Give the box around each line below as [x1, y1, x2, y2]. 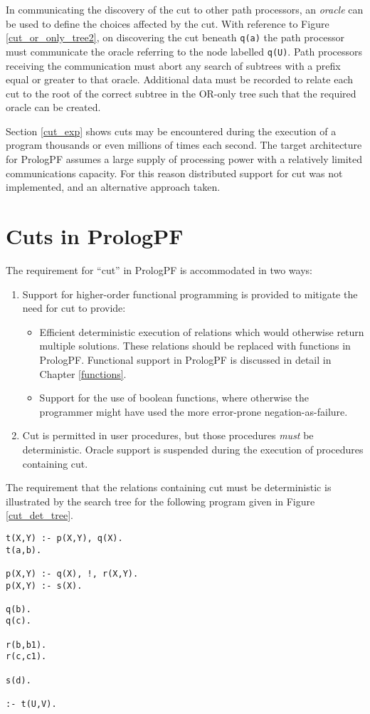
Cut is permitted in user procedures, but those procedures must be [22, 428, 314, 443]
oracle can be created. [6, 100, 101, 115]
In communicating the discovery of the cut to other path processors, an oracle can [6, 2, 364, 16]
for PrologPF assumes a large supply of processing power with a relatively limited [6, 152, 363, 167]
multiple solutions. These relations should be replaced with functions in [39, 338, 351, 353]
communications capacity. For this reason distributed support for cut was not [6, 165, 343, 180]
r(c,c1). [6, 651, 47, 662]
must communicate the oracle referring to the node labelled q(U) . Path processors [6, 43, 363, 58]
